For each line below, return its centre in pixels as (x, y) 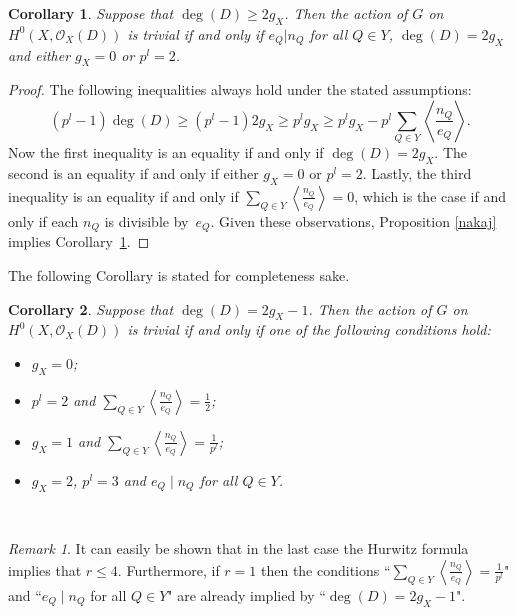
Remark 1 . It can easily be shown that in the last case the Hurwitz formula (238, 548)
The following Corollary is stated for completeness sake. (179, 274)
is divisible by (146, 220)
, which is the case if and (430, 195)
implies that (45, 569)
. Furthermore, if (168, 569)
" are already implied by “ (246, 594)
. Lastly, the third (417, 173)
